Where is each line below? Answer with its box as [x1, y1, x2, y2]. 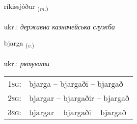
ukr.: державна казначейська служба [4, 21, 115, 31]
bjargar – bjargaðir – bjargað [29, 92, 130, 103]
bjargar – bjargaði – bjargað [29, 106, 126, 118]
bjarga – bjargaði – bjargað [29, 77, 123, 89]
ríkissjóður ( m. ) [4, 1, 49, 12]
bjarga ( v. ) [4, 38, 34, 50]
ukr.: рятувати [4, 58, 50, 69]
